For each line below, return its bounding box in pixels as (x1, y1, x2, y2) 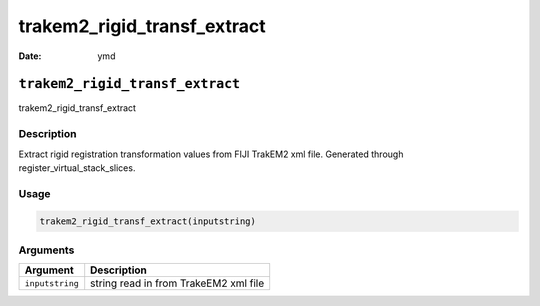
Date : (18, 50, 42, 62)
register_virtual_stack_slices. (18, 161, 136, 174)
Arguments (18, 243, 75, 257)
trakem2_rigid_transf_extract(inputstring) (39, 215, 257, 227)
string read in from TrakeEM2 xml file (90, 276, 265, 290)
